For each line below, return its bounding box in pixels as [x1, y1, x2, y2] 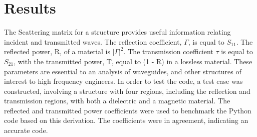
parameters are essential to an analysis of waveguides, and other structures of [4, 66, 241, 76]
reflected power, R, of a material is [4, 46, 110, 57]
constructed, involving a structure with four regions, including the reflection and [4, 85, 250, 96]
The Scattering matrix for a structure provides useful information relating [4, 27, 231, 37]
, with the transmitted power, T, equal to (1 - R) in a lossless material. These [14, 56, 252, 66]
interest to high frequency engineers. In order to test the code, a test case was [4, 76, 243, 86]
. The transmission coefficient [123, 46, 213, 57]
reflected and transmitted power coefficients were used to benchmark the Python [4, 105, 251, 115]
